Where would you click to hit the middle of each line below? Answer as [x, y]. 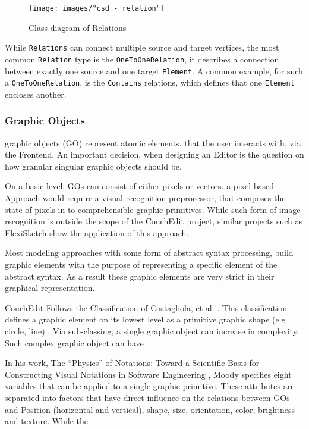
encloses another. [36, 94]
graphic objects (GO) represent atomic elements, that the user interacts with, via [153, 143]
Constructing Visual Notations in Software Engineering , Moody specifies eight [148, 374]
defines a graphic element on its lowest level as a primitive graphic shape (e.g [145, 319]
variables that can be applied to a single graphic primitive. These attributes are [150, 386]
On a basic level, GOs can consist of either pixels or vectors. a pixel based [139, 186]
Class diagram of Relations [78, 27]
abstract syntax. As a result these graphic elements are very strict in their [140, 276]
